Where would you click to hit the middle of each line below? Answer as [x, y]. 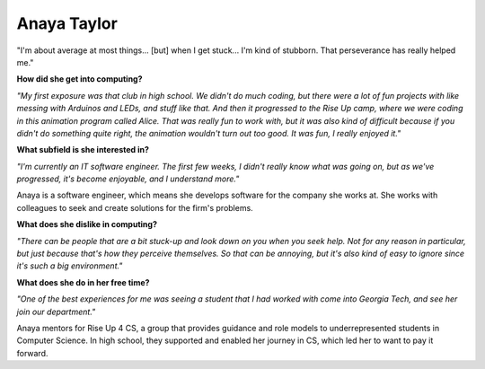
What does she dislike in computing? [87, 224]
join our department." [56, 312]
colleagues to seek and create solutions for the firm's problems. [135, 207]
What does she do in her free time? [83, 282]
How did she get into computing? [79, 79]
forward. [32, 353]
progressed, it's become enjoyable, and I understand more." [128, 179]
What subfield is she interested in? [83, 150]
